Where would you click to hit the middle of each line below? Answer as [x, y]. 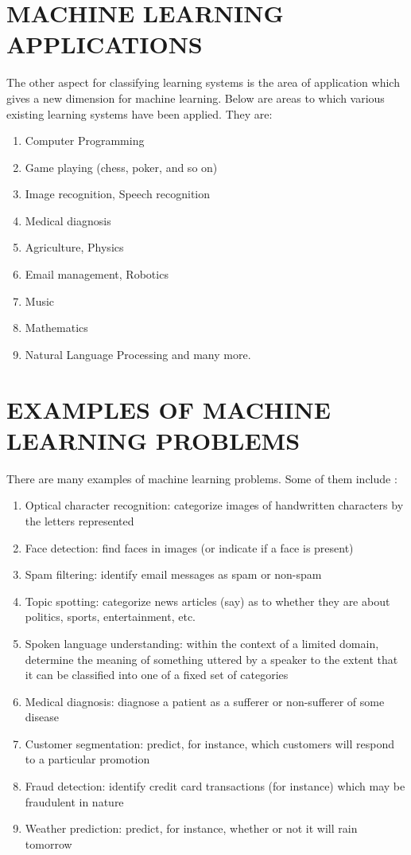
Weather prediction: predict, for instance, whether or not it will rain [191, 828]
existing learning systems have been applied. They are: [140, 113]
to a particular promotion [87, 759]
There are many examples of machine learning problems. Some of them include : [202, 478]
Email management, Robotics [97, 274]
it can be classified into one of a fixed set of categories [157, 675]
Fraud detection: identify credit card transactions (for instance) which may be [215, 786]
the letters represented [79, 520]
